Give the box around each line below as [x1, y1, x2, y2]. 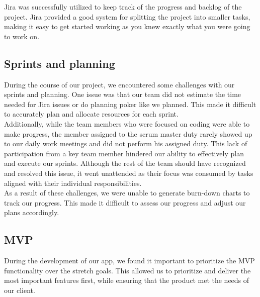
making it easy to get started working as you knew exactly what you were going [4, 21, 250, 32]
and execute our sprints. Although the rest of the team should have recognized [4, 158, 246, 168]
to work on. [4, 31, 40, 41]
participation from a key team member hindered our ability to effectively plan [4, 148, 244, 158]
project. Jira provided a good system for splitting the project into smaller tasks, [4, 11, 250, 22]
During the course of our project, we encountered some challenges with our [4, 79, 235, 89]
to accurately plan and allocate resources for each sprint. [4, 109, 179, 119]
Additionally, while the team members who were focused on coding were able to [4, 118, 250, 129]
